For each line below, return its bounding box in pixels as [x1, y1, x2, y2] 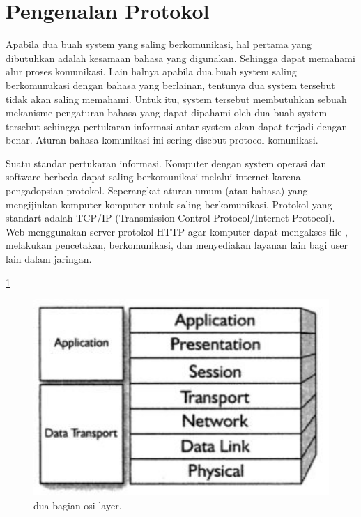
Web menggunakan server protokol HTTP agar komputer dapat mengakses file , [6, 224, 348, 238]
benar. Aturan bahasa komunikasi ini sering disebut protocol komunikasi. [6, 132, 318, 147]
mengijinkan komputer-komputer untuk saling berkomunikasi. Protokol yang [6, 196, 332, 211]
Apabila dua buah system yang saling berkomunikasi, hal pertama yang [6, 37, 312, 52]
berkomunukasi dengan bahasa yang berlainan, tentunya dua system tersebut [6, 77, 335, 92]
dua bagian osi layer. [33, 498, 122, 512]
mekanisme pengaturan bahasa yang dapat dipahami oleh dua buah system [6, 105, 328, 120]
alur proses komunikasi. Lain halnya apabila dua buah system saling [6, 64, 297, 79]
